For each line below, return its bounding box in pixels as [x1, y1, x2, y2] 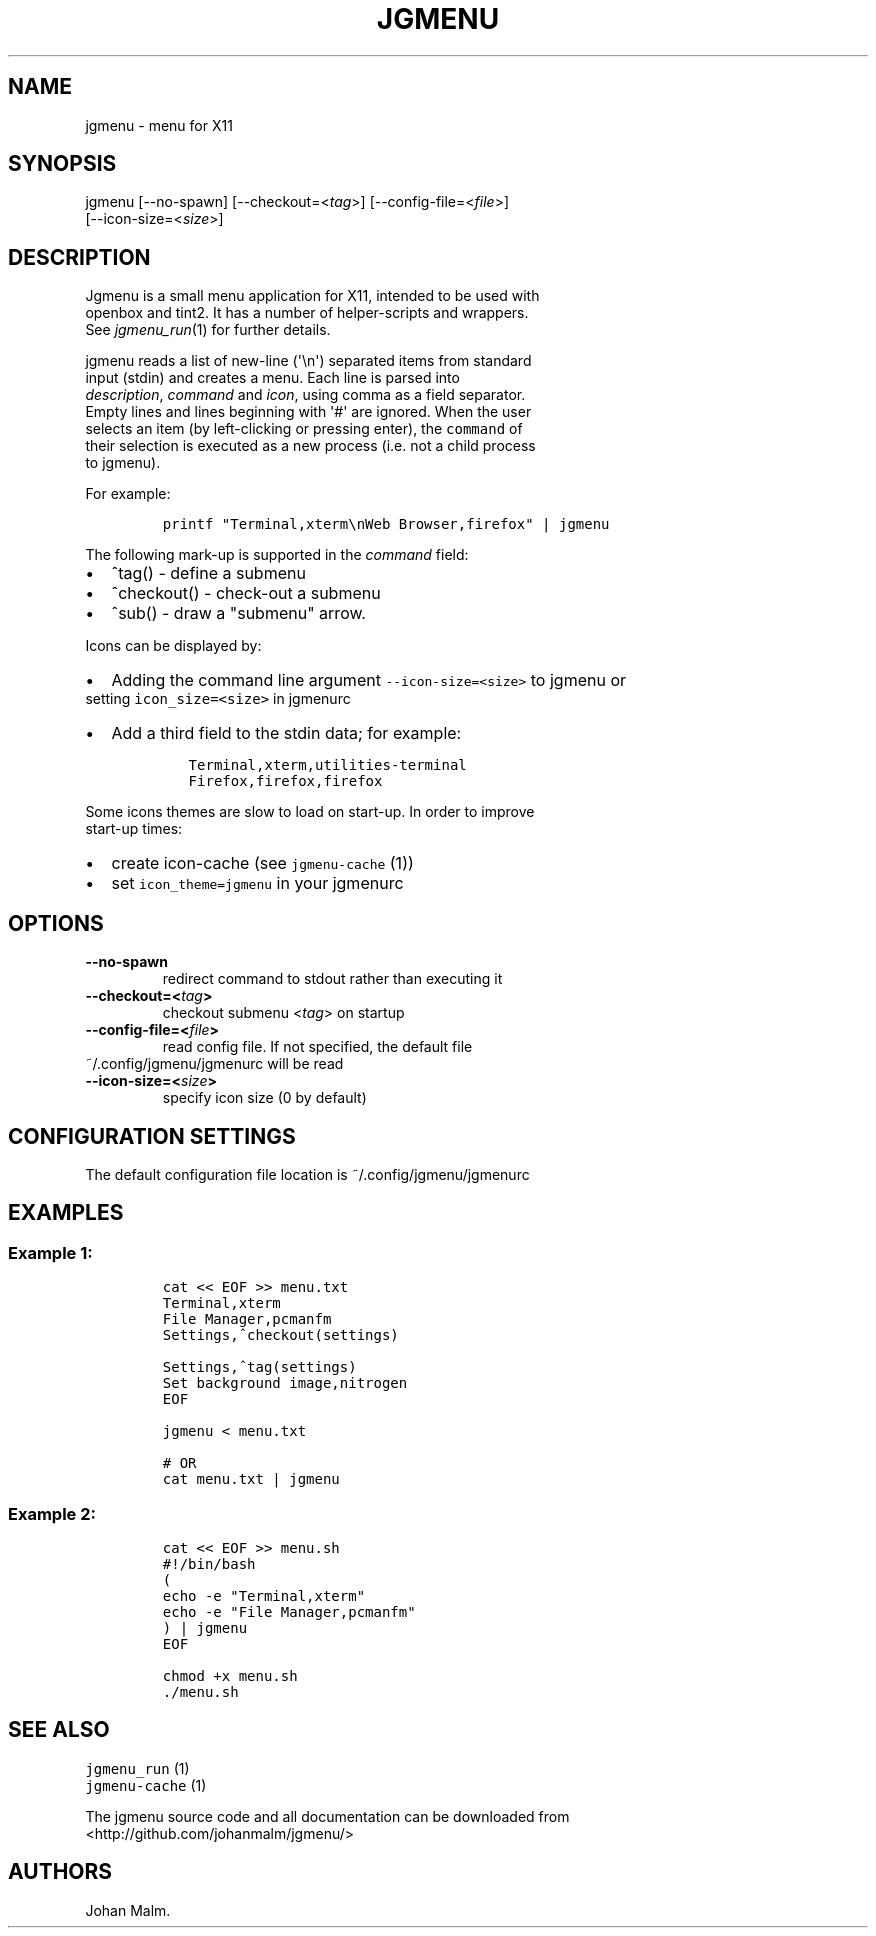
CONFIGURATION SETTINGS [8, 1123, 296, 1149]
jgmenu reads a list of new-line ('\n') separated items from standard [85, 352, 532, 370]
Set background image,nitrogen [162, 1375, 408, 1392]
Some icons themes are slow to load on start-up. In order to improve [85, 803, 535, 821]
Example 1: [8, 1242, 93, 1263]
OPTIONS [8, 910, 104, 936]
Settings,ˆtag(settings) [162, 1359, 357, 1376]
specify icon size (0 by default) [162, 1089, 367, 1107]
